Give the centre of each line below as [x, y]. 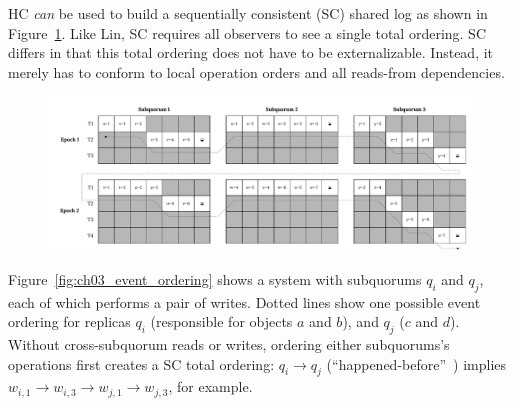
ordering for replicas [69, 321]
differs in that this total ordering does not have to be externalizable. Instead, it [251, 52]
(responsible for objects [221, 321]
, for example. [210, 386]
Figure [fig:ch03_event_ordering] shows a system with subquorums [215, 278]
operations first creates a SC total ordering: [141, 363]
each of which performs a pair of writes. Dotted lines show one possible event [244, 301]
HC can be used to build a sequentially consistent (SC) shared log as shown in [248, 13]
